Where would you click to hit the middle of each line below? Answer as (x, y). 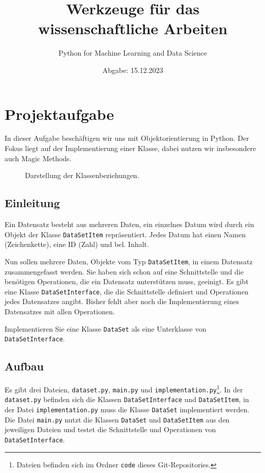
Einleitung (32, 203)
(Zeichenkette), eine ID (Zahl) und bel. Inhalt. (77, 244)
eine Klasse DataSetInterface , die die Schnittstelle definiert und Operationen (127, 291)
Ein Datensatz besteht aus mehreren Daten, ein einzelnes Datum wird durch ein (129, 224)
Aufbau (24, 366)
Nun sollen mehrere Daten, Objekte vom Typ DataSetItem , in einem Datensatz (129, 261)
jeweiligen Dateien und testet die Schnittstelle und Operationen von (110, 429)
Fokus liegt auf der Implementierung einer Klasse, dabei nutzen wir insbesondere (130, 148)
